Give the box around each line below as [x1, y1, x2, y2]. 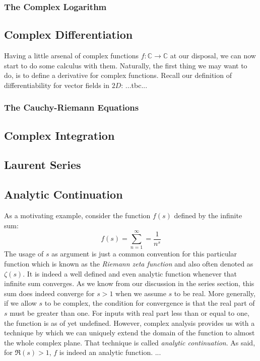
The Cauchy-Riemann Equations [4, 101, 139, 114]
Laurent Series [4, 157, 81, 172]
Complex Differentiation [4, 27, 133, 42]
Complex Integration [4, 127, 115, 143]
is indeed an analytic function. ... [59, 347, 161, 357]
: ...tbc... [121, 79, 148, 90]
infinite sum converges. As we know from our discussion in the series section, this [4, 278, 254, 289]
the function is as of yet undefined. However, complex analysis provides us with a [4, 317, 255, 328]
